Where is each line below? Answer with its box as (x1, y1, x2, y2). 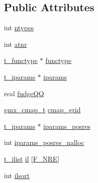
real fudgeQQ (4, 88, 44, 98)
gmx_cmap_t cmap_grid (4, 104, 81, 115)
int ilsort (4, 170, 30, 180)
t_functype (4, 55, 38, 65)
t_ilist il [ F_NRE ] (4, 153, 59, 163)
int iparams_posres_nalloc (4, 137, 84, 147)
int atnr (4, 39, 27, 49)
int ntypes (4, 22, 34, 33)
